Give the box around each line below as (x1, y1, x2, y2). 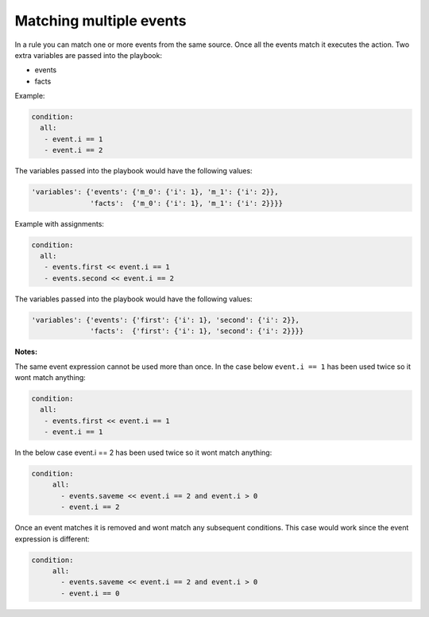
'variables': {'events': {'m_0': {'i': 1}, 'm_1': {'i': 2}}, (31, 188, 279, 196)
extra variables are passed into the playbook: (14, 50, 163, 60)
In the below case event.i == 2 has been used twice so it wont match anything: (14, 448, 272, 457)
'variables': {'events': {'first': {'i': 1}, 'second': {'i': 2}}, (31, 315, 300, 324)
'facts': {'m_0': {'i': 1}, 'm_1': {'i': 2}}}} (90, 199, 284, 208)
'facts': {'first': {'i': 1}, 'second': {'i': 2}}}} (90, 327, 304, 336)
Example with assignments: (14, 219, 105, 228)
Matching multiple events (14, 12, 187, 29)
